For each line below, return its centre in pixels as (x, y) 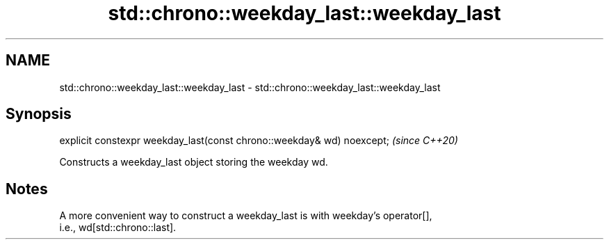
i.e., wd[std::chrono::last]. (118, 228)
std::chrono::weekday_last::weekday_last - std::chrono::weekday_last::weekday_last (250, 87)
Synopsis (39, 114)
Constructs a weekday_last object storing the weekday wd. (194, 162)
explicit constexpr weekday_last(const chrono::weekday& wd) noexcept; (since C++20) (259, 141)
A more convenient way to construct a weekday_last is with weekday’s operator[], (246, 216)
